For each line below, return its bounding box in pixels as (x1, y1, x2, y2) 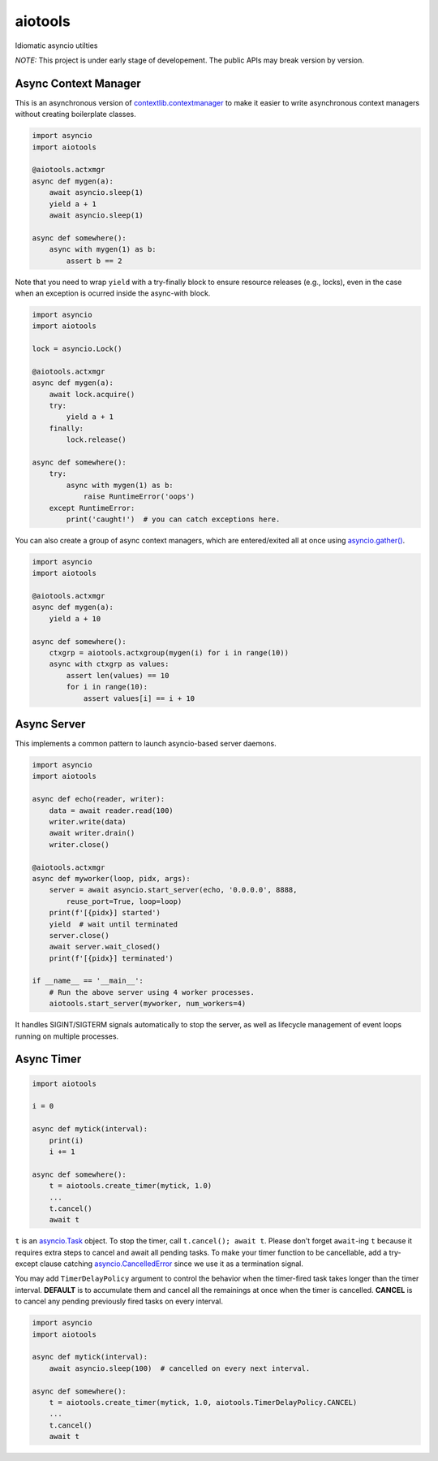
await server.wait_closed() (49, 942, 161, 952)
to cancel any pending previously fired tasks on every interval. (15, 1296, 223, 1307)
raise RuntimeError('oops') (83, 492, 195, 501)
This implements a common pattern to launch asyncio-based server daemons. (15, 739, 277, 749)
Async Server (15, 717, 86, 731)
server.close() (49, 931, 109, 940)
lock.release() (66, 435, 127, 444)
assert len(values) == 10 (66, 671, 170, 680)
